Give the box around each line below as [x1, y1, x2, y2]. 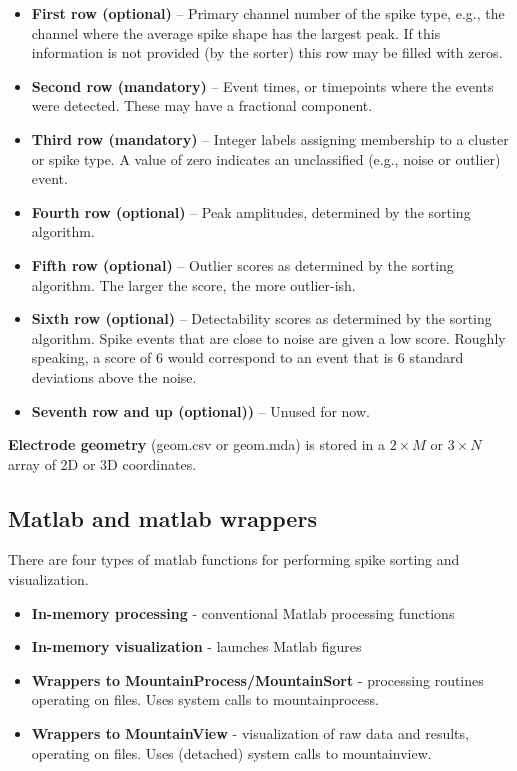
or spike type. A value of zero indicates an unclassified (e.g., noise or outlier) [31, 148, 501, 169]
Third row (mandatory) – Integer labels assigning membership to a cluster [31, 128, 509, 149]
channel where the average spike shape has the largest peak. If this [31, 22, 441, 43]
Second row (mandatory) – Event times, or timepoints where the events [31, 75, 494, 96]
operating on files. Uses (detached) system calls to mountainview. [31, 742, 432, 763]
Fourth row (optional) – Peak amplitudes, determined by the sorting [31, 201, 471, 222]
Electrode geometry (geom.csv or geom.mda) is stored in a [8, 434, 385, 455]
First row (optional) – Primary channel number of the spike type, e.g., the [31, 3, 505, 23]
